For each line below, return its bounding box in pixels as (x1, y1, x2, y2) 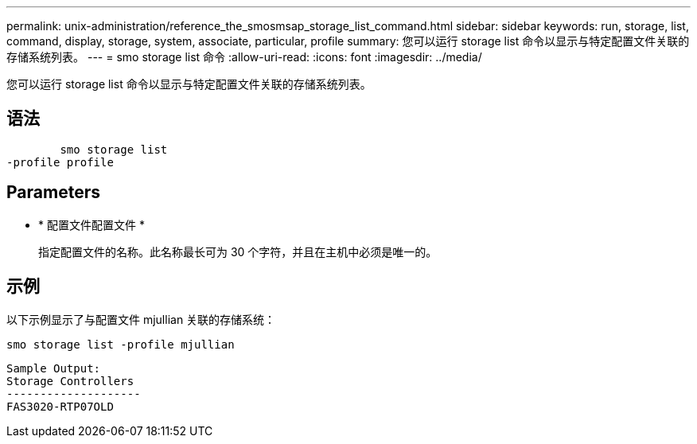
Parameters (6, 182, 100, 203)
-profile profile (6, 155, 114, 169)
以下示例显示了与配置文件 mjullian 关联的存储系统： (6, 312, 276, 326)
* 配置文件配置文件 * (38, 217, 145, 232)
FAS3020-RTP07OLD (6, 399, 114, 413)
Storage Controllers (6, 374, 134, 388)
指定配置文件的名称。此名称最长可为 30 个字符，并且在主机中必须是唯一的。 (38, 244, 438, 259)
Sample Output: (6, 361, 101, 375)
